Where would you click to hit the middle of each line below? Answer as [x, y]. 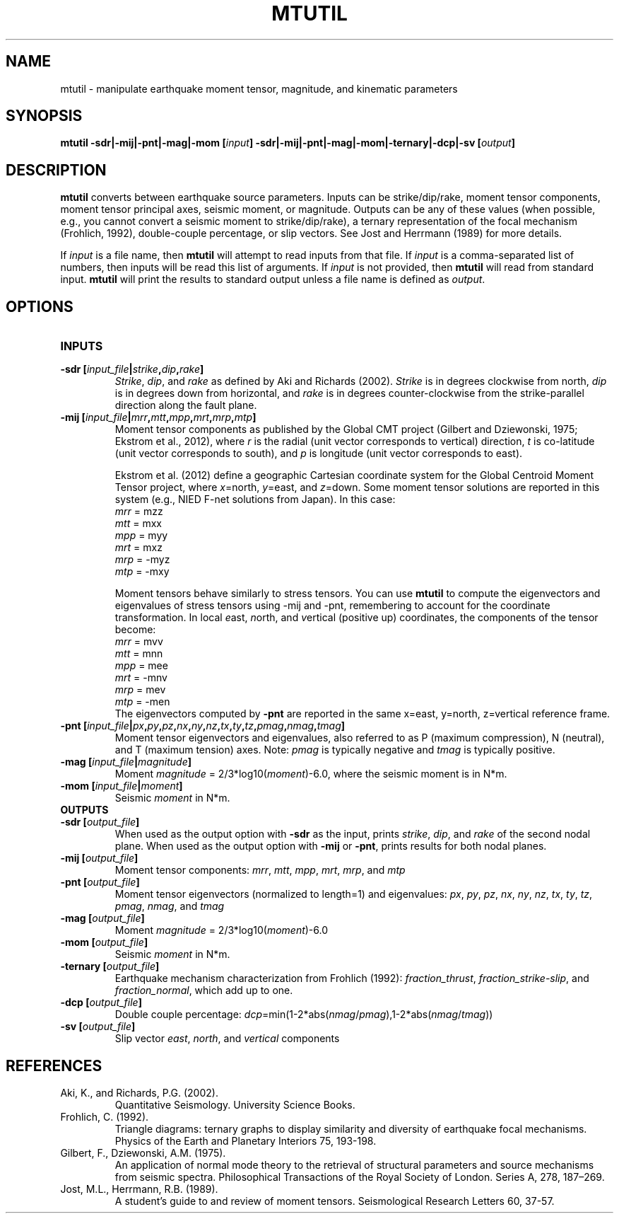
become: [135, 630]
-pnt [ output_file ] [100, 882]
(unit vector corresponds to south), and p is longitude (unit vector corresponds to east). [319, 453]
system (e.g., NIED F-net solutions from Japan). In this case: [255, 499]
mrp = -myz [142, 560]
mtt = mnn [139, 654]
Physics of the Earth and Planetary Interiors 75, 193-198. [246, 1140]
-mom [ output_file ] [104, 942]
